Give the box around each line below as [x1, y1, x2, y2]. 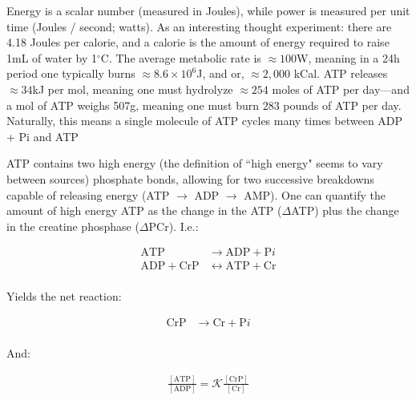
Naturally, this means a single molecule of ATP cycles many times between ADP [6, 112, 403, 129]
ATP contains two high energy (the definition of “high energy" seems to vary [6, 155, 383, 172]
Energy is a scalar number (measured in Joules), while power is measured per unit [6, 2, 410, 18]
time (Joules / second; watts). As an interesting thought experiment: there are [6, 18, 392, 34]
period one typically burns [6, 65, 135, 82]
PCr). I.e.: [148, 217, 199, 234]
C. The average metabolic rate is [100, 49, 261, 66]
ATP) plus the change [291, 202, 399, 219]
